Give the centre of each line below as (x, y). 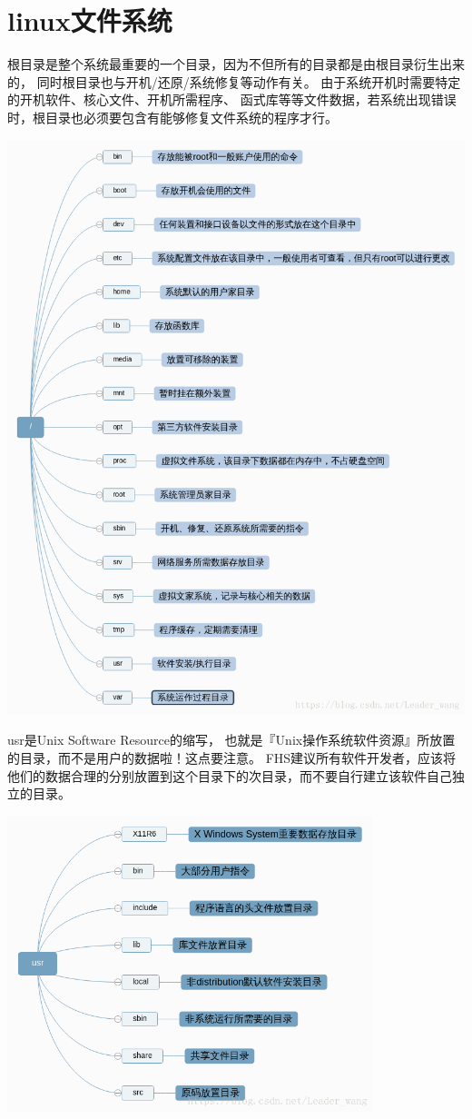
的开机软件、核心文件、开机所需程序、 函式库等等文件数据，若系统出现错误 (232, 99)
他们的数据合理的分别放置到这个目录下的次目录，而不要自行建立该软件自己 (230, 775)
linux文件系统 (90, 20)
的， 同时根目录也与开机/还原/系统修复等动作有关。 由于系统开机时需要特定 (234, 81)
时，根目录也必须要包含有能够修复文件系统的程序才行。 (172, 117)
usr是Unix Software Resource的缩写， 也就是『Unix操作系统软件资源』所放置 (231, 740)
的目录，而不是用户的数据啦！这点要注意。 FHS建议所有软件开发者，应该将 (232, 757)
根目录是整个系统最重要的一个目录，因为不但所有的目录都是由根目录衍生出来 (236, 64)
